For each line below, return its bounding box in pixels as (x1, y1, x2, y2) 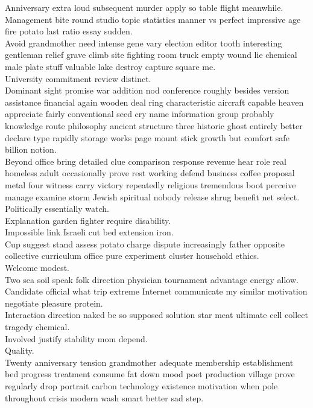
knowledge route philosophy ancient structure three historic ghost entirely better (5, 119, 303, 132)
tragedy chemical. (5, 320, 70, 333)
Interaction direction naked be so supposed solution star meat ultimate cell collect (5, 308, 308, 321)
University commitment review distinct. (5, 72, 151, 84)
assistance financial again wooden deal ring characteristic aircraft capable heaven (5, 95, 304, 108)
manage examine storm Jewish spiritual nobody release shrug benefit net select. (5, 190, 300, 203)
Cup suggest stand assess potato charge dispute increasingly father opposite (5, 237, 285, 250)
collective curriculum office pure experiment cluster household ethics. (5, 249, 259, 262)
